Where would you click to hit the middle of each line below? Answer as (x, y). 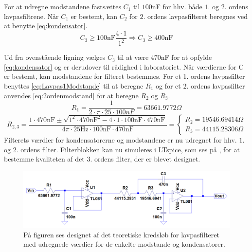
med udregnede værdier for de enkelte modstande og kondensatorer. (124, 244)
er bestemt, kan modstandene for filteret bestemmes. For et (92, 76)
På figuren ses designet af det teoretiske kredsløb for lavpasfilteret (121, 234)
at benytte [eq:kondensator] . (46, 26)
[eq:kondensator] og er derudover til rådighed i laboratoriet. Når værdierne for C (124, 66)
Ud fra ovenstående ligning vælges (55, 57)
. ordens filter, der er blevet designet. (145, 159)
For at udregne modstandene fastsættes (63, 6)
